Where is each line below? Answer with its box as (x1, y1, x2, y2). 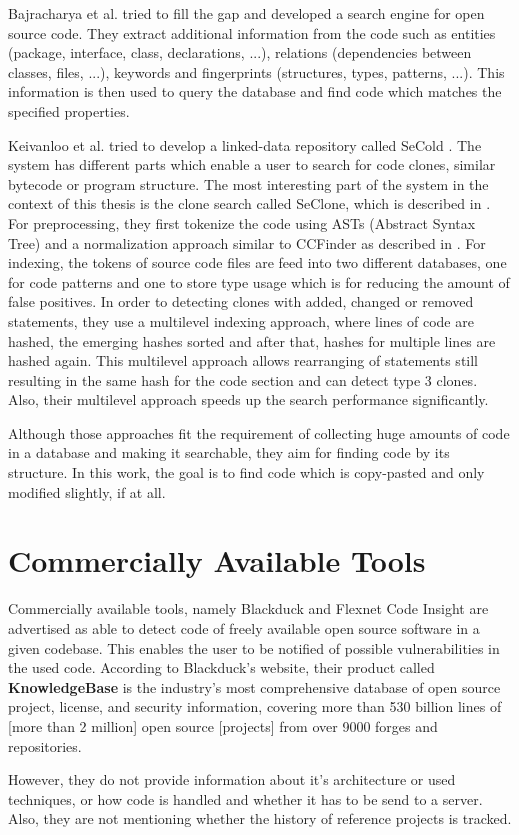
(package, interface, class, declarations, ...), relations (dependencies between (8, 42, 472, 63)
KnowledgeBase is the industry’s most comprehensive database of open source (8, 676, 501, 697)
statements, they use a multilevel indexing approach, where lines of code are (8, 310, 474, 331)
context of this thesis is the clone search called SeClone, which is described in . (8, 193, 491, 214)
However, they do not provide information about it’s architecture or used (8, 769, 456, 790)
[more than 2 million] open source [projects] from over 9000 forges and (8, 715, 438, 736)
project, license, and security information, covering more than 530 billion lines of (8, 696, 502, 717)
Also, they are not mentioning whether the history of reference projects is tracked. (8, 808, 512, 829)
